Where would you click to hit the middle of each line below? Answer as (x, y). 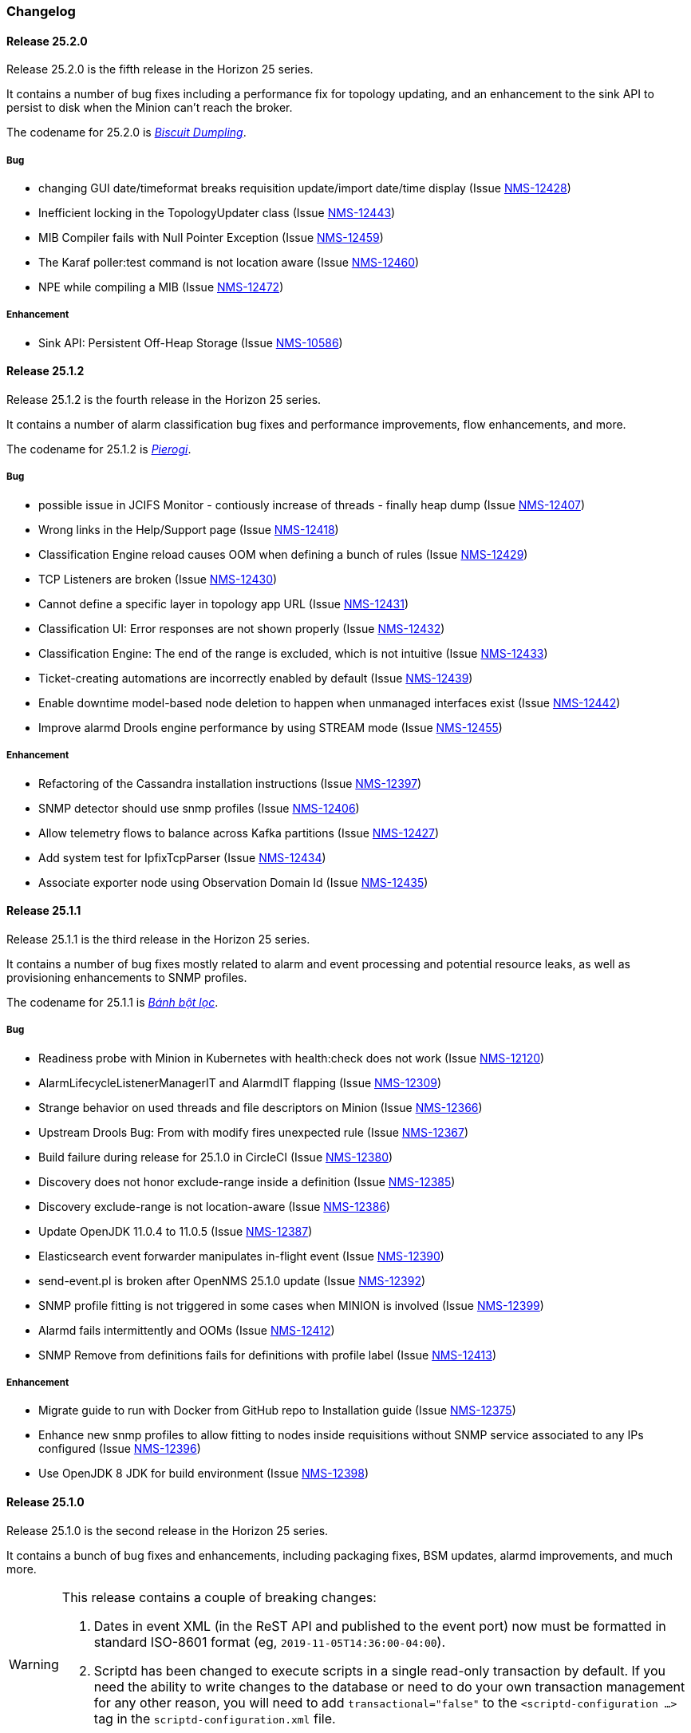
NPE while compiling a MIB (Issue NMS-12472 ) (161, 287)
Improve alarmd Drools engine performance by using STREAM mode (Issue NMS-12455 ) (270, 727)
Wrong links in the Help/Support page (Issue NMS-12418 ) (189, 529)
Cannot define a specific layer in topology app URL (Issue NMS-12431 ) (224, 603)
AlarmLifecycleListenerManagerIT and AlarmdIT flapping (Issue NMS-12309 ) (240, 1082)
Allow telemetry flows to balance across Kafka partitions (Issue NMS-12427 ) (239, 833)
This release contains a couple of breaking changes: (219, 1597)
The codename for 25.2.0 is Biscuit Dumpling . (126, 133)
